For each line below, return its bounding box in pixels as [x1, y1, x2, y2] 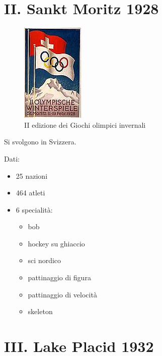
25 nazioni [16, 170, 48, 181]
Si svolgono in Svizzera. [4, 136, 76, 147]
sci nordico [28, 255, 61, 266]
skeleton [28, 306, 53, 317]
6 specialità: [16, 204, 53, 215]
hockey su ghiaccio [28, 238, 85, 248]
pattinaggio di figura [28, 272, 91, 283]
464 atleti [16, 187, 45, 198]
